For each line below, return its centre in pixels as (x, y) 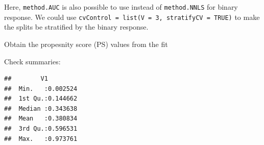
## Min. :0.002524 (41, 89)
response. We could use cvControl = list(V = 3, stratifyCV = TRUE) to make (132, 17)
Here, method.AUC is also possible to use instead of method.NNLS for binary (121, 7)
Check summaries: (32, 61)
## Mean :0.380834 (41, 119)
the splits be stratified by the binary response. (76, 27)
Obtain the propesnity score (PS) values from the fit (86, 44)
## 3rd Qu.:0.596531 (41, 129)
